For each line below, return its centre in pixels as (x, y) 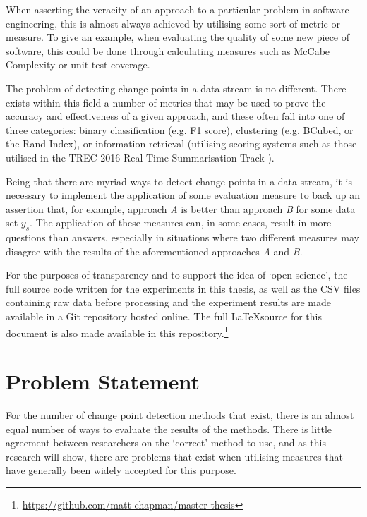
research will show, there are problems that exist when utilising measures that (174, 456)
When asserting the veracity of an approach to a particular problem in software (178, 9)
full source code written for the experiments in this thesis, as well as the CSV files (183, 288)
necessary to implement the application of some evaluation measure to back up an (183, 195)
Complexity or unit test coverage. (78, 65)
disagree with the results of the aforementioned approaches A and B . (154, 251)
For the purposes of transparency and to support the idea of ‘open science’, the (177, 275)
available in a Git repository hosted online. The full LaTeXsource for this (164, 316)
